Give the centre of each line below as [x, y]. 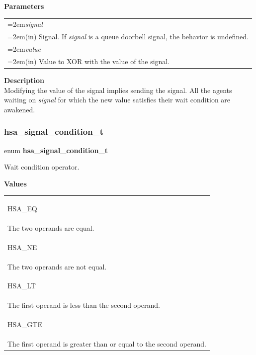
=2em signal [25, 24]
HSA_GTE [25, 324]
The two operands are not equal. [57, 266]
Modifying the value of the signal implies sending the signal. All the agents [118, 90]
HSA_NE [22, 247]
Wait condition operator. [42, 167]
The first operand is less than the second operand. [84, 305]
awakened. [20, 109]
